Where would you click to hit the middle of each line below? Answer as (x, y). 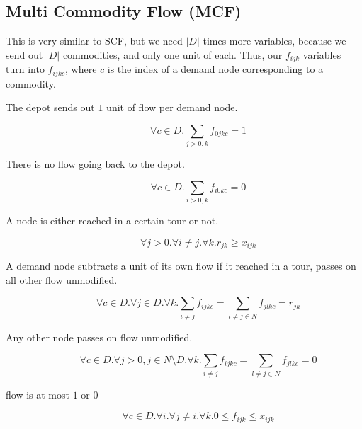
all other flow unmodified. (62, 279)
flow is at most (38, 394)
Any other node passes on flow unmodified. (99, 337)
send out (24, 54)
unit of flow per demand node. (172, 107)
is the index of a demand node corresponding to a (215, 69)
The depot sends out (50, 107)
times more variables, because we (275, 41)
